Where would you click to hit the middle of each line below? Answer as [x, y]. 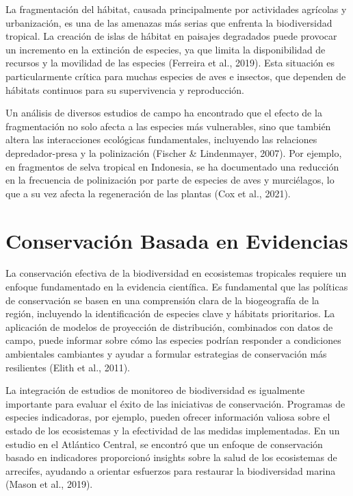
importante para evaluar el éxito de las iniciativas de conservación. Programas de [175, 403]
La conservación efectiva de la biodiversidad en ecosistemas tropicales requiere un [176, 273]
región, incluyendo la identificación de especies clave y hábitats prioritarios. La [170, 313]
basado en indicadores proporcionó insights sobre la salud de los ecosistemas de [171, 457]
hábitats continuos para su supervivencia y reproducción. [125, 89]
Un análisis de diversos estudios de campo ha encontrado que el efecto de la [164, 113]
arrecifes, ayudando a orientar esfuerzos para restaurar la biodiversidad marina [171, 470]
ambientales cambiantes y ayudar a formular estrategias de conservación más [166, 354]
